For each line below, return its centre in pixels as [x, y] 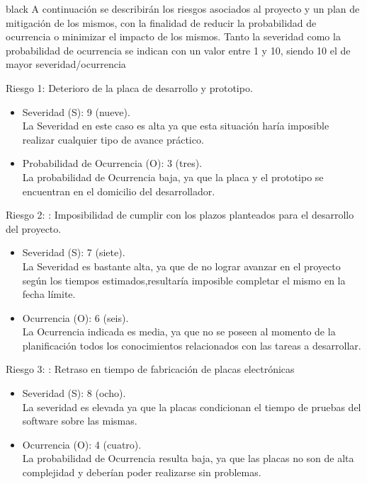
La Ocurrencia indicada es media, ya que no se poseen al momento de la [179, 332]
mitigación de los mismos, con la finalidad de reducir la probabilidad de [161, 22]
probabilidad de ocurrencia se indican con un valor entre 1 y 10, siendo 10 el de [178, 50]
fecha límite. [49, 294]
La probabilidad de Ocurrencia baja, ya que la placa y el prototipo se [173, 177]
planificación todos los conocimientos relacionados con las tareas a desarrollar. [192, 345]
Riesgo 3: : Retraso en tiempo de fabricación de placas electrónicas [150, 369]
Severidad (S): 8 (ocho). [74, 393]
